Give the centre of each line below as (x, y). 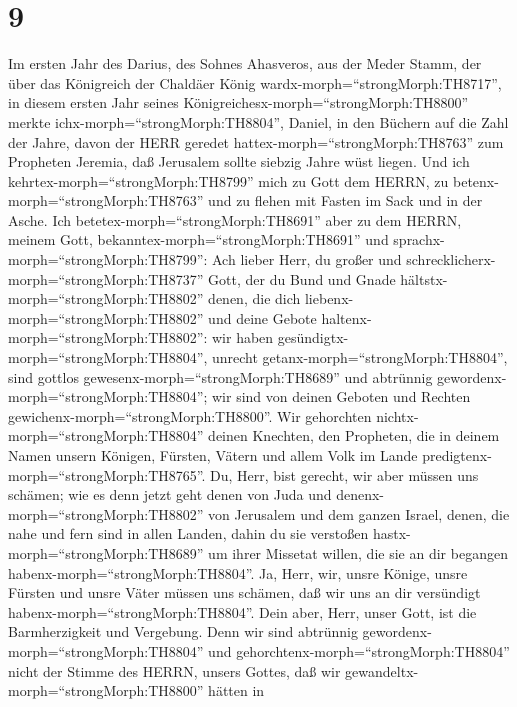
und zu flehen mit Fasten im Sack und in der (345, 200)
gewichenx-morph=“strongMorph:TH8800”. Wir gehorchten (190, 415)
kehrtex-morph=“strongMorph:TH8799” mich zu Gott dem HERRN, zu (228, 180)
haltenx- (346, 317)
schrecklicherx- (451, 259)
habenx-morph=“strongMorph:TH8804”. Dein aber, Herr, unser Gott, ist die (242, 611)
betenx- (476, 180)
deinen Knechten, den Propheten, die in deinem (354, 435)
